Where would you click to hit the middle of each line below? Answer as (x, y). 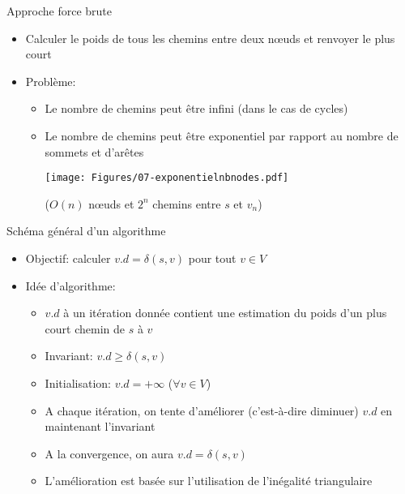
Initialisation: (78, 382)
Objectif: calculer (68, 258)
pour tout (212, 258)
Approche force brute (60, 11)
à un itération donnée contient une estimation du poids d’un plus (225, 313)
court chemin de (85, 328)
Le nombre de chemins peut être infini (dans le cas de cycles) (196, 108)
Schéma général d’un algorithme (86, 231)
